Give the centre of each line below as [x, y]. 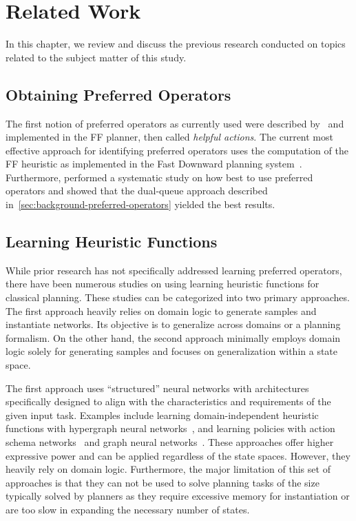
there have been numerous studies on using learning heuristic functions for [163, 284]
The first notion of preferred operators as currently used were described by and [175, 123]
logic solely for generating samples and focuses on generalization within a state [172, 351]
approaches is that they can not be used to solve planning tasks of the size [163, 482]
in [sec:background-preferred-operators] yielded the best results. [140, 204]
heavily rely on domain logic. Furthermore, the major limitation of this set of [168, 469]
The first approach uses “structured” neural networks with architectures [157, 388]
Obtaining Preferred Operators [118, 94]
